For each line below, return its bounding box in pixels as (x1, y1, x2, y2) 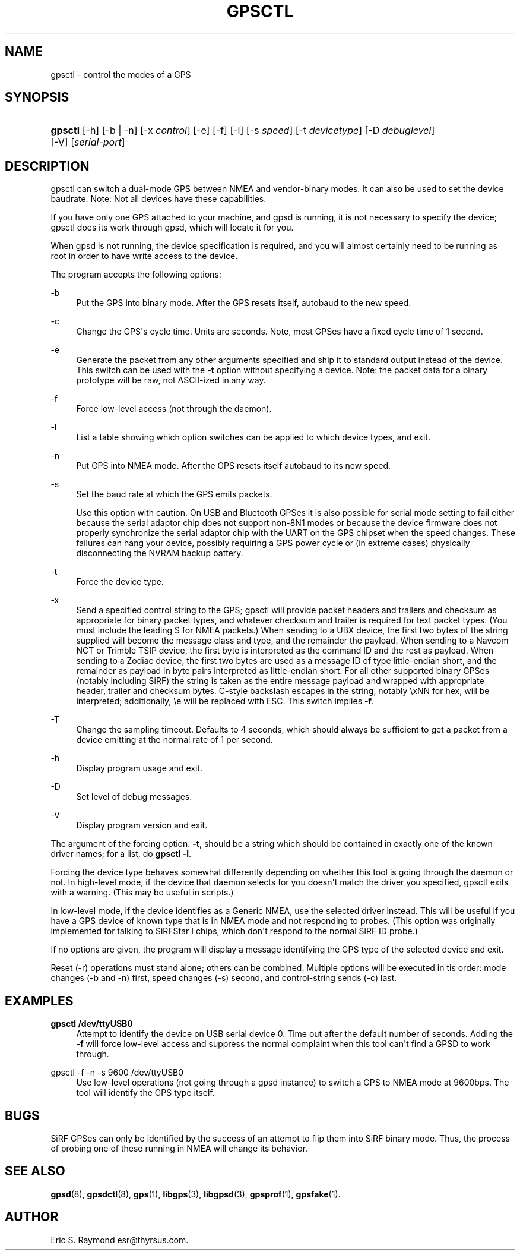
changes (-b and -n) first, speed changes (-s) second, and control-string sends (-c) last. (50, 973, 397, 983)
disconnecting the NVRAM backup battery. (76, 548, 243, 559)
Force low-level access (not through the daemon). (76, 403, 272, 414)
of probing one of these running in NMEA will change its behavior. (50, 1143, 308, 1153)
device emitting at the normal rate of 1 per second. (76, 734, 273, 745)
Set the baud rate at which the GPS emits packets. (76, 489, 272, 500)
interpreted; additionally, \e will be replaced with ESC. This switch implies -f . (76, 696, 375, 707)
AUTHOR (5, 1209, 59, 1225)
